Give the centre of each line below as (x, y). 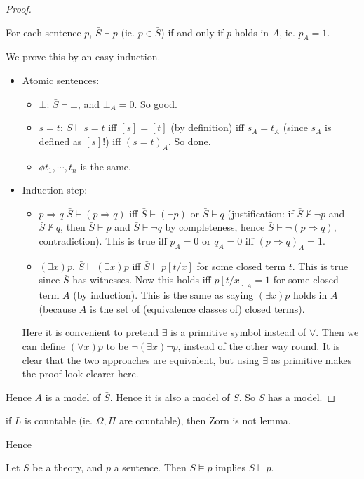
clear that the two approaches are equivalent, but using (141, 359)
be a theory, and (68, 467)
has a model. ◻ (302, 397)
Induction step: (55, 190)
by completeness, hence (215, 227)
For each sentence (43, 32)
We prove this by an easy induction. (83, 56)
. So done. (189, 141)
